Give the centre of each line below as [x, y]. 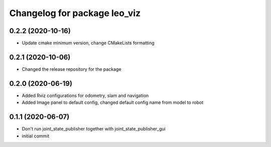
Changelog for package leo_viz [75, 13]
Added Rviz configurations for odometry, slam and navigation [85, 95]
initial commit [36, 136]
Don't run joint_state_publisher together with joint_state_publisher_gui [94, 129]
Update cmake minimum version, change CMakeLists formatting [88, 43]
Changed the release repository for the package [72, 69]
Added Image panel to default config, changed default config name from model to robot [113, 102]
